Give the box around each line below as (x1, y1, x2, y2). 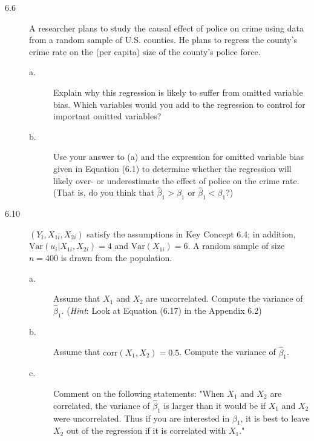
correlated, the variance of (53, 399, 150, 411)
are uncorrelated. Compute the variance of (146, 292, 303, 305)
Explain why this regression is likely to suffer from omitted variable (53, 85, 303, 98)
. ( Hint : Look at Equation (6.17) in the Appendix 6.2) (61, 303, 262, 316)
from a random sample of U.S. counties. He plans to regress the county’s (29, 33, 298, 46)
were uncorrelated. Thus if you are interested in (53, 411, 230, 424)
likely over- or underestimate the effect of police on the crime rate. (53, 174, 299, 187)
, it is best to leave (240, 411, 310, 424)
